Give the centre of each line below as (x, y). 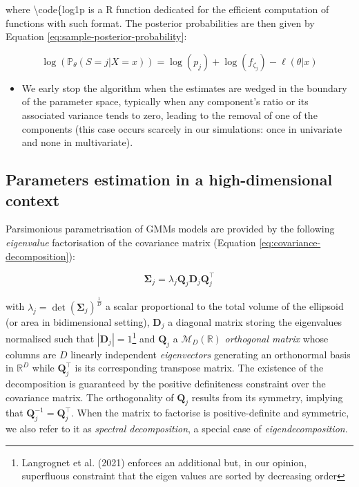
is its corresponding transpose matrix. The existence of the (199, 368)
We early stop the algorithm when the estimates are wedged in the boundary (184, 88)
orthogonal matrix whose (276, 338)
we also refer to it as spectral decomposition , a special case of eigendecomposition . (177, 429)
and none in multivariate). (77, 142)
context (33, 200)
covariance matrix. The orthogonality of (90, 397)
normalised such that (50, 338)
